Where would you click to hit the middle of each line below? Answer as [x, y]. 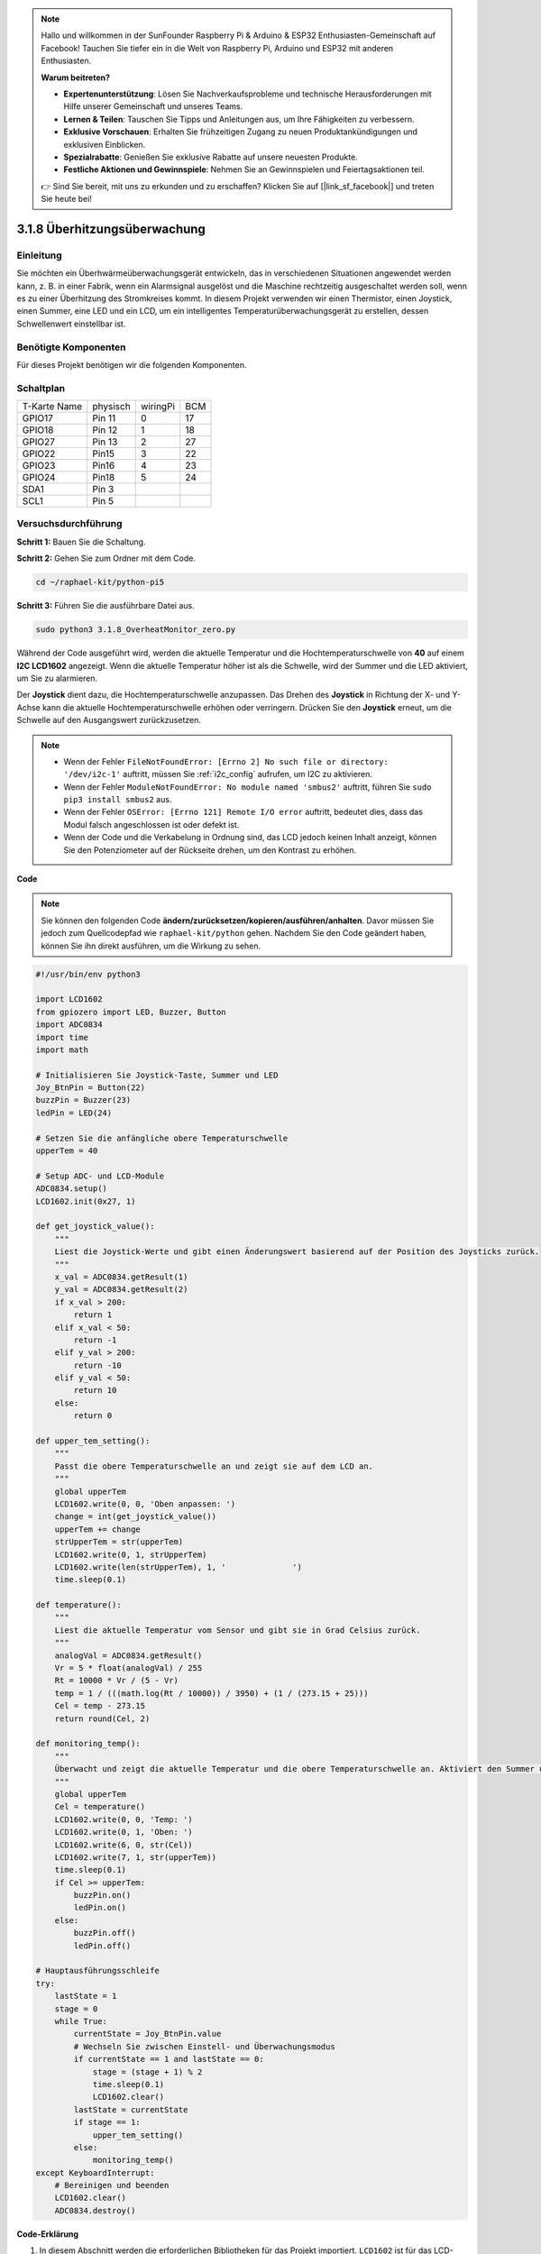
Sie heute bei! [66, 199]
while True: [81, 2021]
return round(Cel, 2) [102, 1718]
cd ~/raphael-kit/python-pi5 [100, 582]
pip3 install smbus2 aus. [118, 800]
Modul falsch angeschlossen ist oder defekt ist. [151, 824]
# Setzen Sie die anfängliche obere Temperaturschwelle [162, 1138]
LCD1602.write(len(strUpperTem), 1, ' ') [178, 1567]
